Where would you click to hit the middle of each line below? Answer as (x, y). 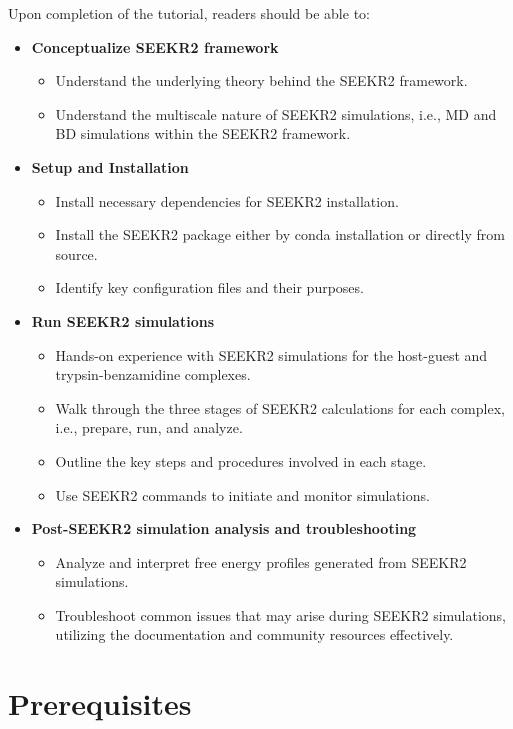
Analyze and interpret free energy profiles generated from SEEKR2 (261, 561)
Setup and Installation (110, 166)
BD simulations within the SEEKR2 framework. (203, 133)
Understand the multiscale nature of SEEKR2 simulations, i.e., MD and (276, 113)
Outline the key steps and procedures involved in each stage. (241, 460)
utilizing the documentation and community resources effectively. (254, 634)
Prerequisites (100, 703)
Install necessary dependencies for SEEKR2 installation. (227, 200)
